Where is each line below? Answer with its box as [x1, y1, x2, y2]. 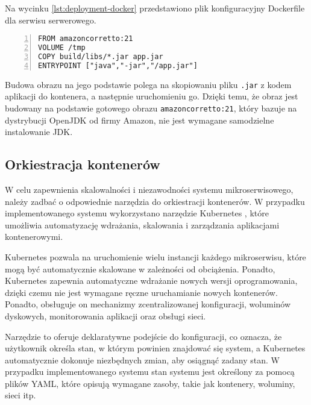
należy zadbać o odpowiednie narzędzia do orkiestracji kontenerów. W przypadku [5, 195, 305, 207]
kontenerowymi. [5, 230, 63, 243]
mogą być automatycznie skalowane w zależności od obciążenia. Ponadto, [5, 262, 275, 275]
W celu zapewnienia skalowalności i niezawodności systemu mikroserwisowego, [5, 183, 294, 195]
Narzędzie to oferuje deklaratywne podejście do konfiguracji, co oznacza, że [5, 330, 282, 342]
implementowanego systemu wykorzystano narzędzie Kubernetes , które [5, 207, 269, 219]
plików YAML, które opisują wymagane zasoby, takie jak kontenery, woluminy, [5, 377, 295, 389]
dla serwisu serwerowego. [5, 13, 96, 26]
